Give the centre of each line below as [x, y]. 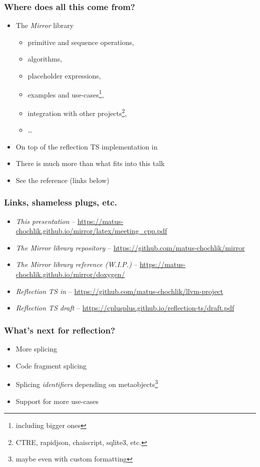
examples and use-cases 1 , [66, 93]
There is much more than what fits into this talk [90, 163]
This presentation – [45, 221]
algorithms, [45, 59]
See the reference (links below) [62, 180]
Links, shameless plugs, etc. [61, 202]
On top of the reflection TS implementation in [86, 146]
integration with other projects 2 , [77, 112]
